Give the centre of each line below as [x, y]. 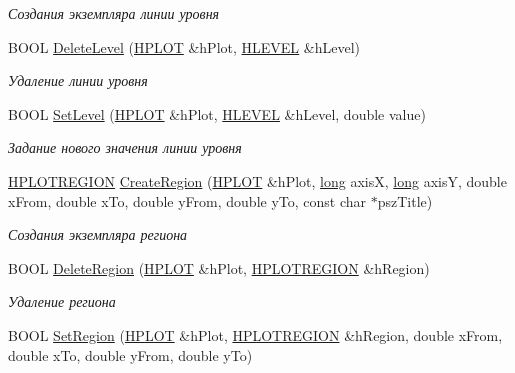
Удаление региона [62, 301]
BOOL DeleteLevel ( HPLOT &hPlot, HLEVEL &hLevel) [184, 46]
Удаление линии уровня [78, 80]
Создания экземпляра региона [98, 234]
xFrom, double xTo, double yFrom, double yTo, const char [187, 200]
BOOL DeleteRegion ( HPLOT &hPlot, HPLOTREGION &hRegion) [219, 267]
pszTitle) [405, 200]
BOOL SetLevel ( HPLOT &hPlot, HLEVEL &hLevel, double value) [217, 113]
